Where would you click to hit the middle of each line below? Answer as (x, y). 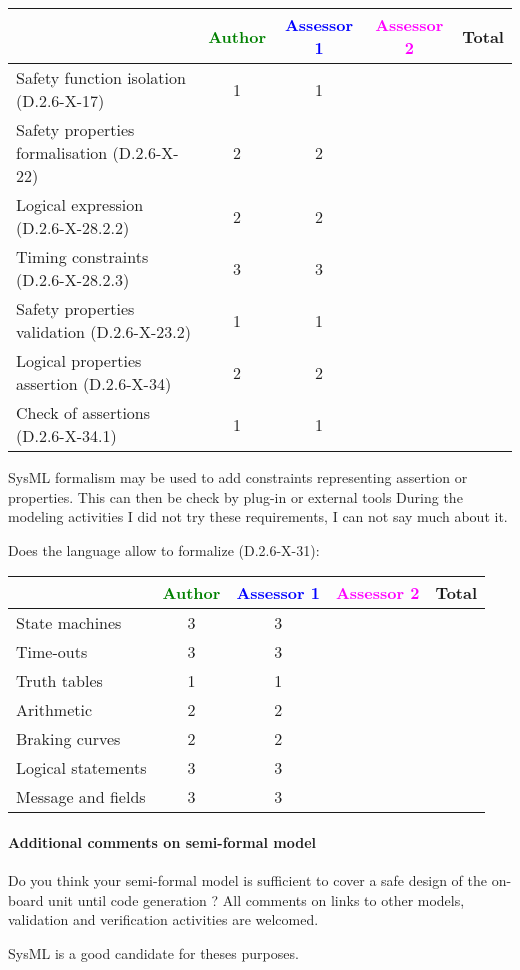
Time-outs (52, 652)
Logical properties (79, 360)
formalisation (62, 152)
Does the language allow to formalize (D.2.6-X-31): (164, 549)
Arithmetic (54, 710)
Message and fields (81, 797)
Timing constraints (82, 256)
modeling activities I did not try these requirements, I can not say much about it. (258, 516)
